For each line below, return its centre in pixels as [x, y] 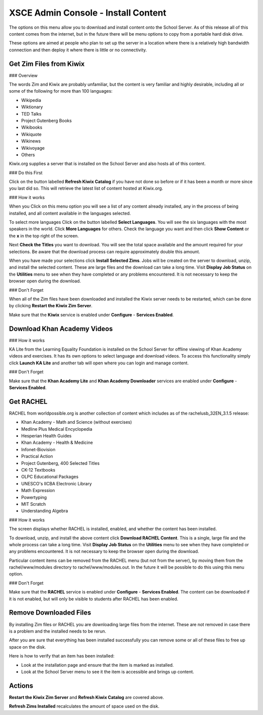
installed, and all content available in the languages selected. [70, 213]
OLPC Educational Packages [50, 477]
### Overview [23, 75]
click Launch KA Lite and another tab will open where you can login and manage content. [99, 363]
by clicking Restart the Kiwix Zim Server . [51, 306]
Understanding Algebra [45, 511]
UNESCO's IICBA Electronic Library [56, 483]
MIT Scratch [34, 504]
